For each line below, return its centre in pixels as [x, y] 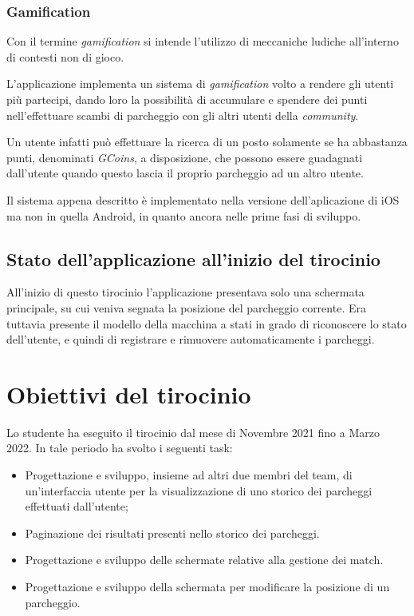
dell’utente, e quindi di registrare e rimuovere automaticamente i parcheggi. [191, 339]
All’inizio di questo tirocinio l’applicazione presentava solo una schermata [185, 292]
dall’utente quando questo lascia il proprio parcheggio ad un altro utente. [185, 173]
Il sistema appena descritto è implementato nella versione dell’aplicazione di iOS [203, 199]
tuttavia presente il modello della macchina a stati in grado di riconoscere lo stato [207, 323]
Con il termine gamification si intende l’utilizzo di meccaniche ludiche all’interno [203, 41]
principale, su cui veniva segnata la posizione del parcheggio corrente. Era [186, 307]
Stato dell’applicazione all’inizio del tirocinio [193, 258]
